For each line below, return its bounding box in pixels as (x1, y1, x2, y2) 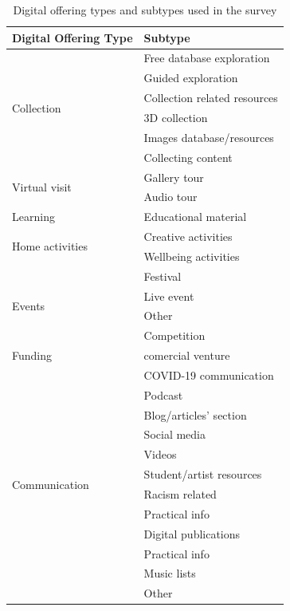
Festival (143, 267, 182, 284)
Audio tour (143, 188, 198, 205)
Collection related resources (143, 89, 278, 106)
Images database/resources (143, 128, 274, 145)
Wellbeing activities (143, 247, 240, 264)
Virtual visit (12, 178, 72, 195)
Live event (143, 287, 194, 304)
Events (12, 297, 45, 313)
